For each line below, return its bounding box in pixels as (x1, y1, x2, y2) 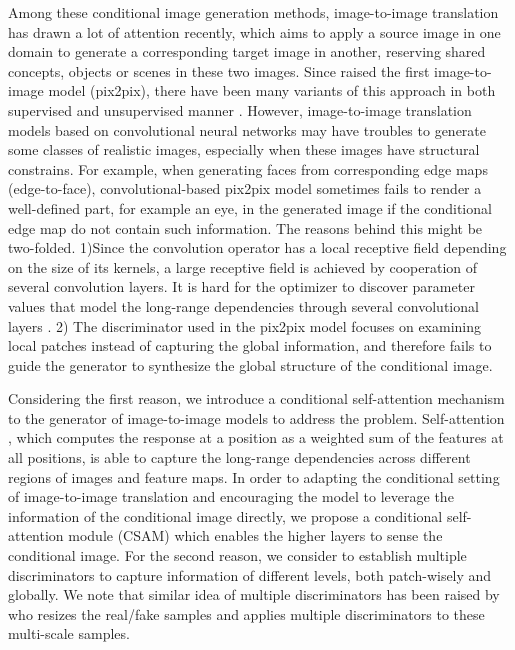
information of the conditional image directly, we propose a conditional (8, 505, 443, 526)
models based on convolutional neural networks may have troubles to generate (8, 119, 487, 140)
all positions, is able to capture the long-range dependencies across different (8, 447, 471, 468)
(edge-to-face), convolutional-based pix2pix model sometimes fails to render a (8, 178, 482, 199)
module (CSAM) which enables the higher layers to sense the (68, 525, 443, 546)
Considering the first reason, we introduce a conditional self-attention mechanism (8, 388, 505, 409)
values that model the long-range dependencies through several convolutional (8, 295, 479, 316)
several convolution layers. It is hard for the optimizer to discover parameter (8, 276, 475, 297)
